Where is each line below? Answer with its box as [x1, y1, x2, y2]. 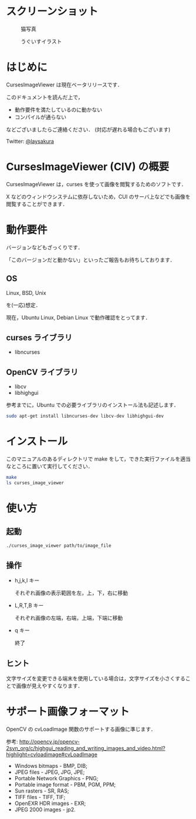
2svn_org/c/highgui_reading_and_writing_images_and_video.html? [6, 745, 165, 752]
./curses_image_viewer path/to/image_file [6, 542, 111, 549]
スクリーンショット [6, 5, 99, 18]
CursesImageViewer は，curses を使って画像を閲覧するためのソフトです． [6, 180, 187, 187]
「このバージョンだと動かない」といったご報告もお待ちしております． [6, 256, 175, 263]
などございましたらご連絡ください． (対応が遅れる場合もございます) [6, 126, 171, 133]
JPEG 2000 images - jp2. [14, 806, 76, 813]
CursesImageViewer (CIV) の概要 [6, 160, 170, 173]
